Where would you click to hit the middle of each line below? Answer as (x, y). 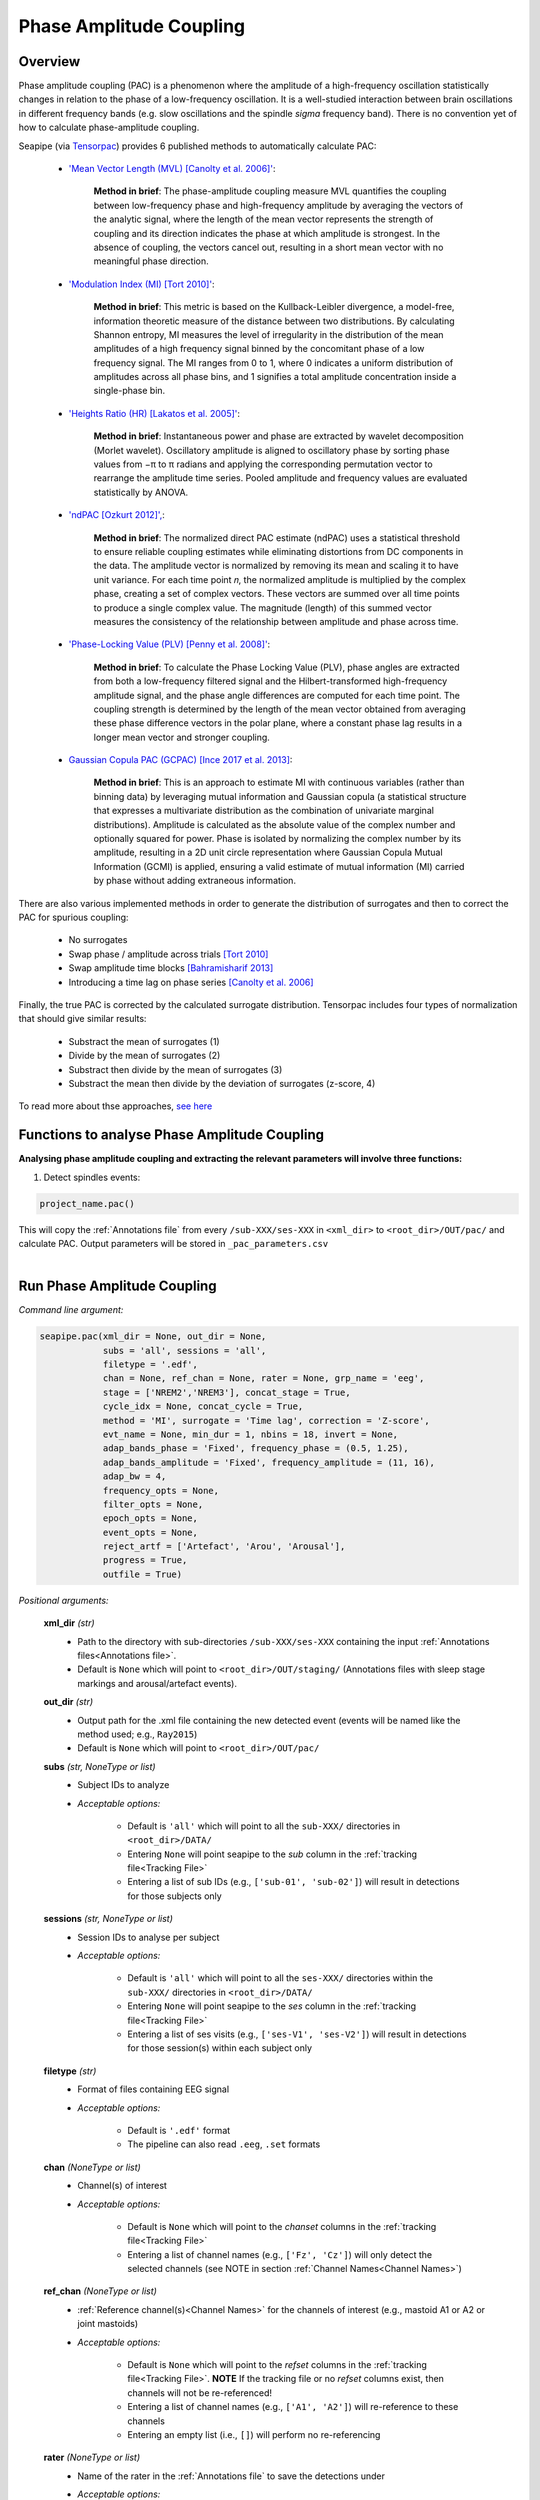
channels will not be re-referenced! (199, 2392)
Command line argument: (71, 1310)
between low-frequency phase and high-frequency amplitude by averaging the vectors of (278, 205)
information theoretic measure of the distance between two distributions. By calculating (274, 321)
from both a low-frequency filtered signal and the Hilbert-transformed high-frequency (270, 681)
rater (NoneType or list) (92, 2457)
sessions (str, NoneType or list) (108, 1919)
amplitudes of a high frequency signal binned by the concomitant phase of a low (259, 349)
